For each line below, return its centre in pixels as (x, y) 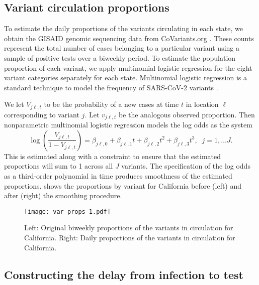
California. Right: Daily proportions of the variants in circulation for (130, 238)
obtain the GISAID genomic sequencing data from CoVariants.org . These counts (129, 38)
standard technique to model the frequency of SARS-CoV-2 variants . (111, 87)
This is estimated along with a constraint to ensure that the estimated (113, 156)
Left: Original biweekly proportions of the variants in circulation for (129, 228)
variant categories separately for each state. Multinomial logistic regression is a (125, 78)
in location (202, 104)
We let (14, 104)
